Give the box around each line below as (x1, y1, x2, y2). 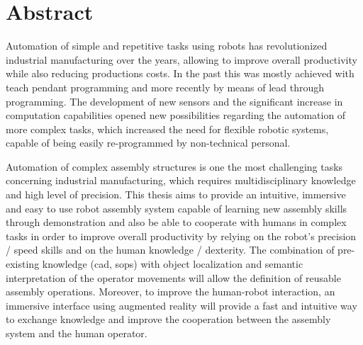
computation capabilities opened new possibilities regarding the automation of (6, 108, 346, 123)
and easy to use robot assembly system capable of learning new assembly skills (6, 200, 347, 215)
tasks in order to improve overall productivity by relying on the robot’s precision (6, 228, 357, 243)
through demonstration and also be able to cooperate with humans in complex (6, 215, 347, 230)
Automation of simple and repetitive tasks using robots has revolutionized (6, 38, 328, 53)
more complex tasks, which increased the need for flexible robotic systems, (6, 121, 329, 136)
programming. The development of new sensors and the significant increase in (6, 94, 343, 108)
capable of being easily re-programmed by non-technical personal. (6, 135, 291, 150)
